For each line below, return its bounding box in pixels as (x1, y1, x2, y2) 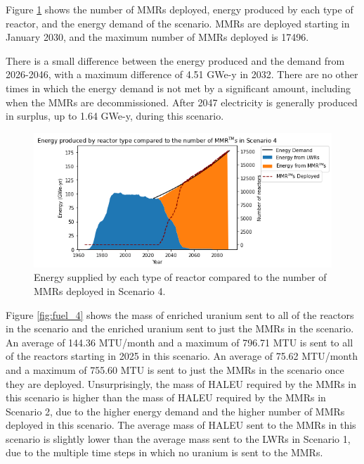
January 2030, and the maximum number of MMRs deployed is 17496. (6, 30, 309, 44)
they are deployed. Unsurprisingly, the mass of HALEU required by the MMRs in (6, 376, 356, 391)
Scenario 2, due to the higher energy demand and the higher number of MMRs (6, 403, 345, 418)
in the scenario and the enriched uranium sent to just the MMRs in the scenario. (6, 321, 354, 336)
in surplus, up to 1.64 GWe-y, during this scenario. (6, 108, 224, 123)
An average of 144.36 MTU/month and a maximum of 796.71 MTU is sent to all (6, 334, 353, 349)
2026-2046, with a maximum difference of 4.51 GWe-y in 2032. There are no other (6, 67, 358, 82)
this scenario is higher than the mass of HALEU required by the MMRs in (6, 390, 326, 405)
